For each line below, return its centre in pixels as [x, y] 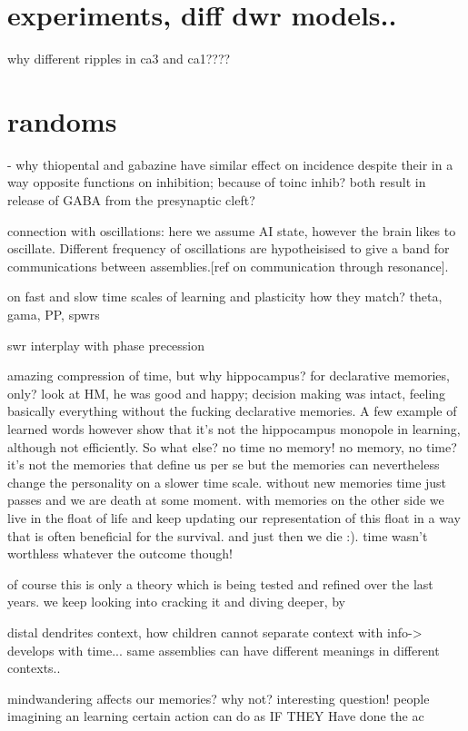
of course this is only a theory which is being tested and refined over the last [220, 583]
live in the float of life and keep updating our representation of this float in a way [234, 517]
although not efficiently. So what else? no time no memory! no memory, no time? [232, 446]
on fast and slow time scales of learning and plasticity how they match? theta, [225, 296]
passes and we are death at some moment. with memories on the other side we [226, 500]
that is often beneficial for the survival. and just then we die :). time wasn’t [218, 535]
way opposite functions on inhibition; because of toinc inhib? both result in [217, 182]
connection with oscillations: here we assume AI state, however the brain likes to [232, 230]
